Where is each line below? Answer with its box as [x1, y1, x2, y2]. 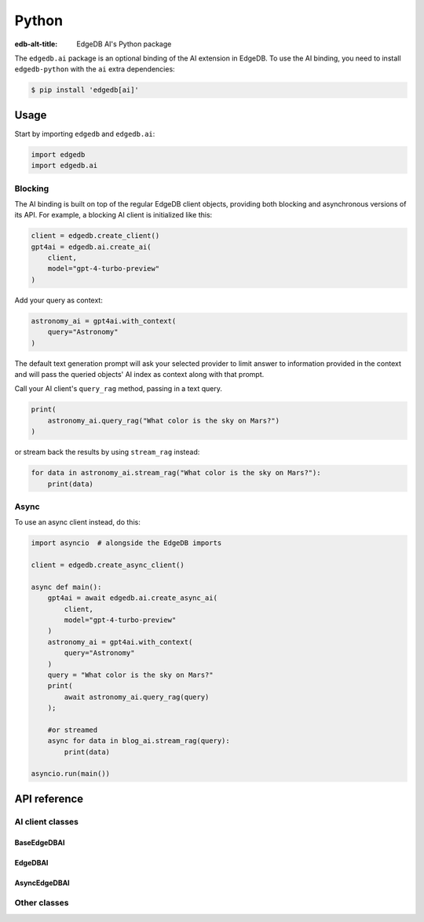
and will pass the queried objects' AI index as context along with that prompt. [14, 369, 265, 379]
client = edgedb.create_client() [31, 232, 160, 240]
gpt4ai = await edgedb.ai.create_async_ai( [47, 594, 217, 602]
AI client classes [14, 816, 79, 827]
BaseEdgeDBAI [14, 837, 65, 847]
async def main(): [31, 582, 102, 591]
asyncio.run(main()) [31, 770, 110, 778]
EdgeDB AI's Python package [76, 39, 172, 49]
